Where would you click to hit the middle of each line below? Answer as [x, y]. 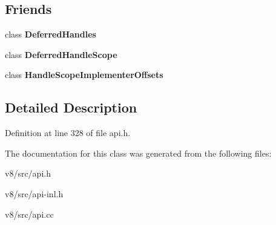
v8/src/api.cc [29, 214]
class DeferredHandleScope [61, 54]
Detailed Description [71, 107]
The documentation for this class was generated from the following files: [138, 153]
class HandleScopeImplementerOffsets [84, 75]
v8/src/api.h [28, 173]
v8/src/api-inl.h [34, 193]
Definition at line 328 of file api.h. [68, 133]
